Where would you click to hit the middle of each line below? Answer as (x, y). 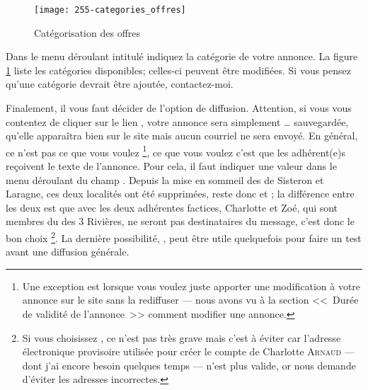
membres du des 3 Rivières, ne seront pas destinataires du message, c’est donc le (180, 221)
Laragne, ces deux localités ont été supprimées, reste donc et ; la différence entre (180, 194)
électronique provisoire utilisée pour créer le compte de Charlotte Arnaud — (188, 351)
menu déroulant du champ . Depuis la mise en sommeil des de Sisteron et (165, 179)
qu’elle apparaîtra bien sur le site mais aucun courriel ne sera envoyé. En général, (182, 136)
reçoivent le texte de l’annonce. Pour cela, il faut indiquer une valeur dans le (171, 166)
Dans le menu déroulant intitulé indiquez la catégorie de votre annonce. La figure (182, 56)
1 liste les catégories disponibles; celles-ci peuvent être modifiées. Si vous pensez (178, 70)
